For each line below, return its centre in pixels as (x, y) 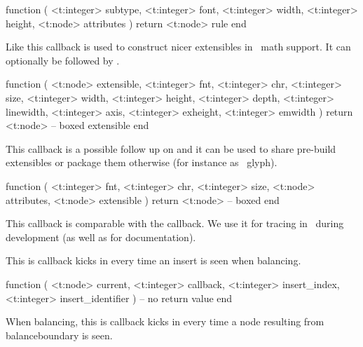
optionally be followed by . (63, 60)
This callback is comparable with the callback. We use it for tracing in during (175, 223)
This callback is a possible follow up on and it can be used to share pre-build (171, 148)
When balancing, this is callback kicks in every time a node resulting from (165, 321)
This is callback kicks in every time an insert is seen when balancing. (153, 260)
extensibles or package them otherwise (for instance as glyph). (142, 162)
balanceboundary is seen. (59, 335)
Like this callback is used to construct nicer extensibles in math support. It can (178, 47)
